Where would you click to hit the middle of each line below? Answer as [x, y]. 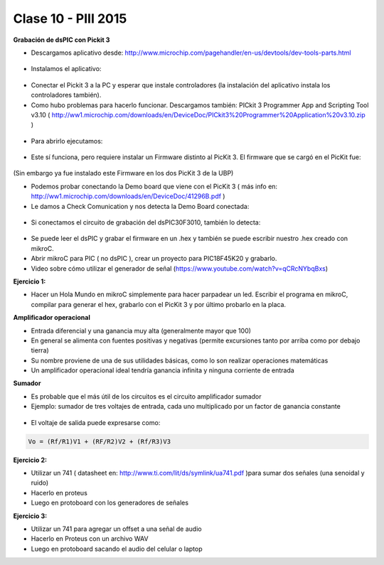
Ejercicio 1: [30, 281]
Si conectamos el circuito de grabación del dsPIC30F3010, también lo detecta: [146, 222]
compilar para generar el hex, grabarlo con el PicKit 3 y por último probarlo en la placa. [159, 304]
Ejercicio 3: [30, 516]
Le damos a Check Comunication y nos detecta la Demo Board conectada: [140, 206]
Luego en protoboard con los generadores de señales [110, 503]
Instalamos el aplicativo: [66, 69]
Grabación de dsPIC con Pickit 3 [62, 40]
